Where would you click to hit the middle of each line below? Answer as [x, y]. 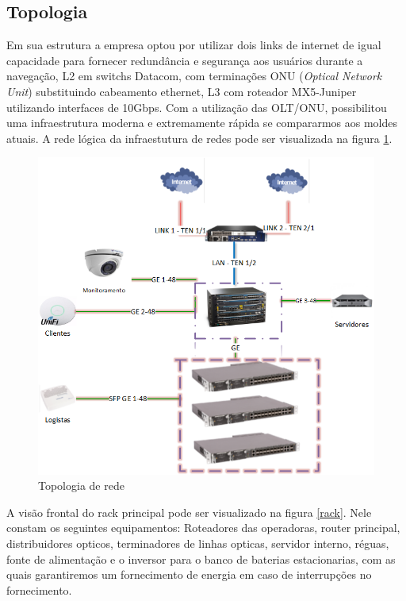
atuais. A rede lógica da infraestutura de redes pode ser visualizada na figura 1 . [199, 138]
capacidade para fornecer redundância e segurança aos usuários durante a [185, 60]
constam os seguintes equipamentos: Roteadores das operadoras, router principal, [203, 528]
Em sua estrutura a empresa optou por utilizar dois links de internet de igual [194, 45]
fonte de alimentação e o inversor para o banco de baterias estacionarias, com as [201, 559]
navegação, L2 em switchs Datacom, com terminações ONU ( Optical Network [194, 76]
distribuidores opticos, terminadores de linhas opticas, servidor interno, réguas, [198, 543]
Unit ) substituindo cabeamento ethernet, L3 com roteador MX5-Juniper [182, 91]
